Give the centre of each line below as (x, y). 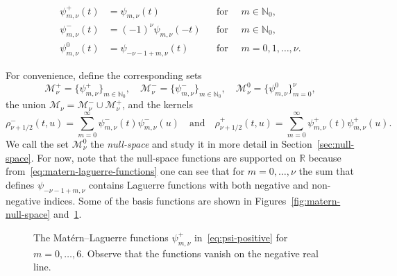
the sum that (326, 171)
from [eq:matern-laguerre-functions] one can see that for (125, 171)
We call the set (37, 144)
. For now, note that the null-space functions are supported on (163, 157)
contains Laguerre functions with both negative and (198, 184)
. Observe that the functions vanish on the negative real (200, 253)
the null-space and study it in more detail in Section (201, 144)
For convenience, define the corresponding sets (104, 75)
